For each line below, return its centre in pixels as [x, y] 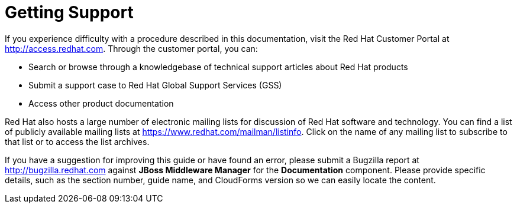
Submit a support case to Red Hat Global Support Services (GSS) [155, 85]
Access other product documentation [101, 103]
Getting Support [69, 12]
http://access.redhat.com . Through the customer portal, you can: [131, 48]
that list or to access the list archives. [77, 141]
